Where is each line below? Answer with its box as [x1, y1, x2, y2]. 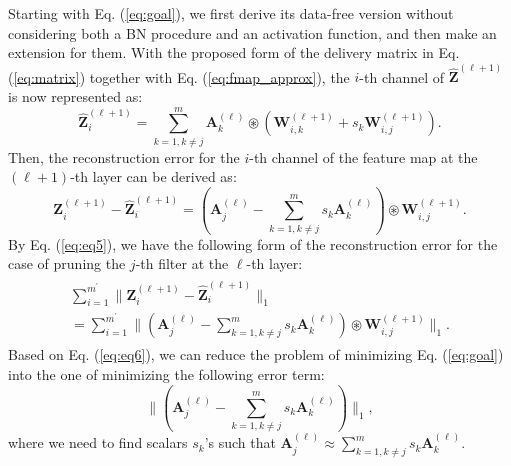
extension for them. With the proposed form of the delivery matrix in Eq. [8, 42, 460, 63]
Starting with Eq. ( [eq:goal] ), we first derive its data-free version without [8, 3, 454, 23]
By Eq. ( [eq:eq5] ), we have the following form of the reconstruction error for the [8, 233, 498, 254]
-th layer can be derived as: [70, 166, 237, 187]
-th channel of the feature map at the [249, 146, 478, 167]
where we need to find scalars [8, 432, 188, 453]
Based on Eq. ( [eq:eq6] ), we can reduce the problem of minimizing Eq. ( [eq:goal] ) [8, 344, 504, 365]
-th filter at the [135, 253, 229, 274]
